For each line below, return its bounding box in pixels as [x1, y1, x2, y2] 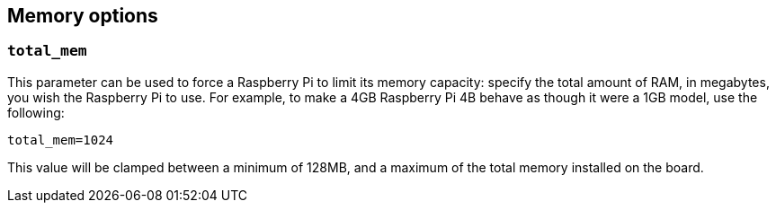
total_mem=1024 [7, 132, 114, 147]
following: [7, 104, 65, 120]
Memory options [7, 4, 158, 27]
